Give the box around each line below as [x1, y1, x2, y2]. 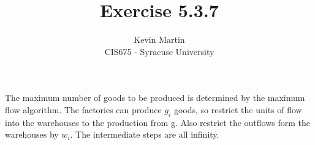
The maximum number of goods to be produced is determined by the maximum [5, 91, 305, 104]
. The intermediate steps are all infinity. [70, 128, 219, 141]
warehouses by [5, 128, 59, 141]
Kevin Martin [134, 33, 185, 46]
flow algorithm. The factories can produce [5, 103, 162, 116]
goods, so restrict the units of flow [173, 103, 302, 116]
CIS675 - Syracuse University [104, 45, 214, 58]
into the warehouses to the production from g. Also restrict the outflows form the [5, 116, 310, 128]
